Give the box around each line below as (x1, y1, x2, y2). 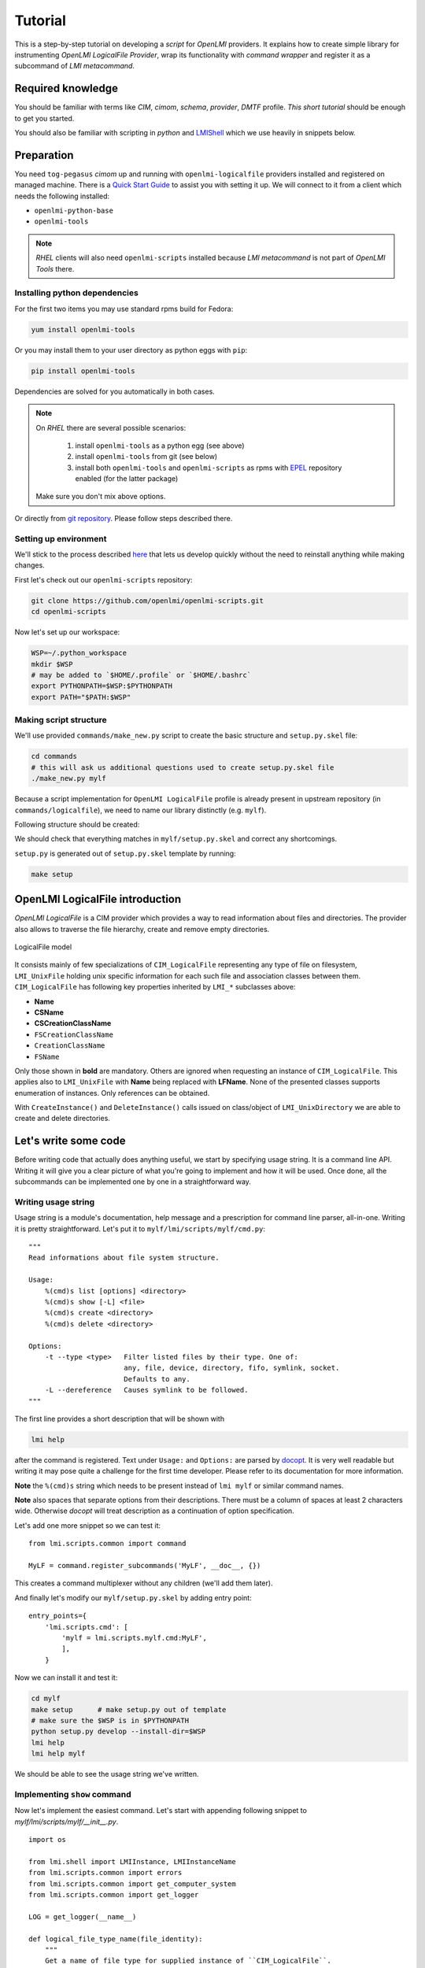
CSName (34, 1008, 65, 1017)
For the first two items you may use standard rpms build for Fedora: (14, 304, 234, 313)
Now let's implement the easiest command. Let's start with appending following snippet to (14, 1806, 307, 1815)
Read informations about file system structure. (28, 1253, 220, 1263)
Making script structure (14, 715, 107, 726)
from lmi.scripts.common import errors (28, 1868, 183, 1877)
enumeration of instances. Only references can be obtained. (14, 1088, 210, 1097)
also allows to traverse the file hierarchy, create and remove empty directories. (14, 924, 270, 934)
